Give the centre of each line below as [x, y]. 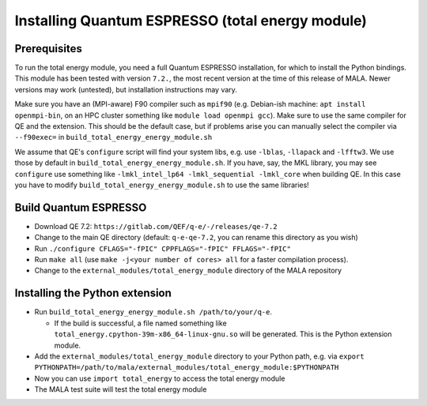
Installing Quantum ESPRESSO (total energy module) [191, 21]
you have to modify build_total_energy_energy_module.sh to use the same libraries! [162, 185]
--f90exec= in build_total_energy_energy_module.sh [113, 137]
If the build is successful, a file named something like [140, 323]
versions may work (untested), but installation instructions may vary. [126, 89]
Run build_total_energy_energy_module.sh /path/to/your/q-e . [153, 312]
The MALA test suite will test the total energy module [121, 389]
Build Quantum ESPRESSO [81, 207]
